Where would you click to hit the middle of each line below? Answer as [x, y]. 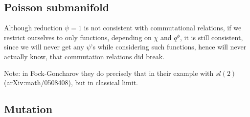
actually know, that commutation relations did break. [84, 56]
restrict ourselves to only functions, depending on [78, 37]
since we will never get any [44, 47]
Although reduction [33, 28]
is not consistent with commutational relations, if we [163, 28]
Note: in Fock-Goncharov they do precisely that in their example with [109, 73]
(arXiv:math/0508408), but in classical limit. [71, 82]
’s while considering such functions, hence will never [169, 47]
